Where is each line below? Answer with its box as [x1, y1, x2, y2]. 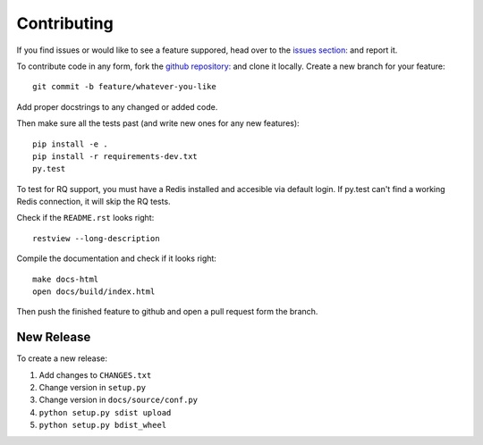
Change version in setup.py [38, 382, 147, 393]
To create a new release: [16, 353, 107, 364]
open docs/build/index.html [32, 287, 156, 297]
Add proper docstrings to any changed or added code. [16, 101, 218, 112]
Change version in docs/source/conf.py [38, 394, 199, 406]
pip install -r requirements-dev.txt [32, 151, 199, 161]
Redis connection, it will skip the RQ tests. [16, 197, 171, 207]
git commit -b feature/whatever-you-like [32, 81, 216, 92]
